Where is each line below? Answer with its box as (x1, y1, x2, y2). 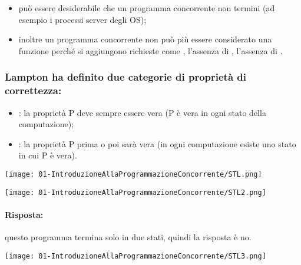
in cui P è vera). (18, 149, 77, 161)
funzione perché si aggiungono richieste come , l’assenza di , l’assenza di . (18, 44, 283, 57)
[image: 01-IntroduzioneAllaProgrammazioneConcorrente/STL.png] (5, 170, 262, 178)
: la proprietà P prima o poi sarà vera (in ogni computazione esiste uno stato (18, 137, 296, 150)
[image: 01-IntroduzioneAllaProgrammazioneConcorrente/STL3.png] (5, 251, 266, 260)
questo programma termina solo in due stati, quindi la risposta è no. (5, 231, 252, 243)
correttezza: (5, 83, 62, 98)
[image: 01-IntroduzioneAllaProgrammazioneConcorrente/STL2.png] (5, 188, 266, 197)
